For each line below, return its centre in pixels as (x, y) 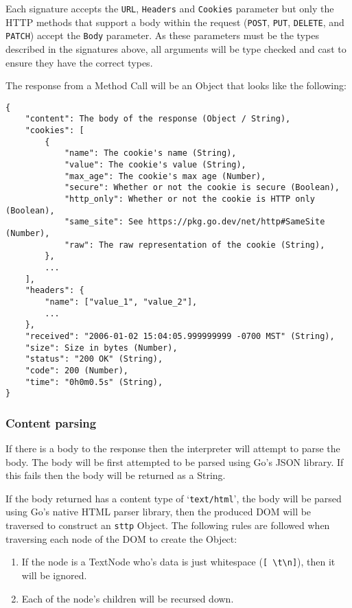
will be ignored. (54, 575)
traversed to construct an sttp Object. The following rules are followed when (168, 525)
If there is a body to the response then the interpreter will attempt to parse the (173, 448)
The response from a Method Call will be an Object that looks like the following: (176, 85)
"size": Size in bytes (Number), (101, 348)
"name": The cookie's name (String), (150, 153)
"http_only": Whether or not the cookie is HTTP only (190, 199)
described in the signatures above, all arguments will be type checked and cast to (176, 48)
